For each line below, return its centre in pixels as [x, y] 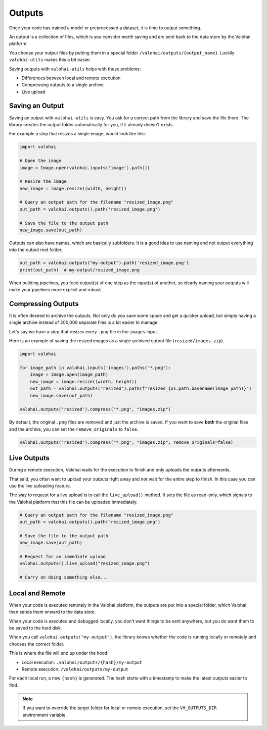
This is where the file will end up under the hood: [59, 653]
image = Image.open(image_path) [69, 375]
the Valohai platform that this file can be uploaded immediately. [73, 502]
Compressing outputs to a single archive [63, 85]
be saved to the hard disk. [36, 628]
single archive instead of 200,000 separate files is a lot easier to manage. [84, 322]
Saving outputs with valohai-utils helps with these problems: [75, 69]
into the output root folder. [36, 250]
